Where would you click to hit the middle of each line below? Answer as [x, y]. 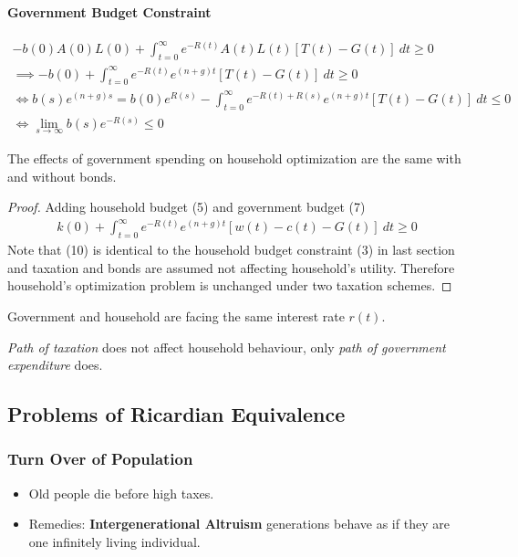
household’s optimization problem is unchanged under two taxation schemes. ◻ [230, 285]
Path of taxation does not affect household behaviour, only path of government [227, 347]
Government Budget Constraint [109, 11]
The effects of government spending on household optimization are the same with [234, 158]
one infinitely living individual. [114, 541]
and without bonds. [62, 176]
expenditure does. [55, 365]
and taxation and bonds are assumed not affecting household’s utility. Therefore [231, 267]
